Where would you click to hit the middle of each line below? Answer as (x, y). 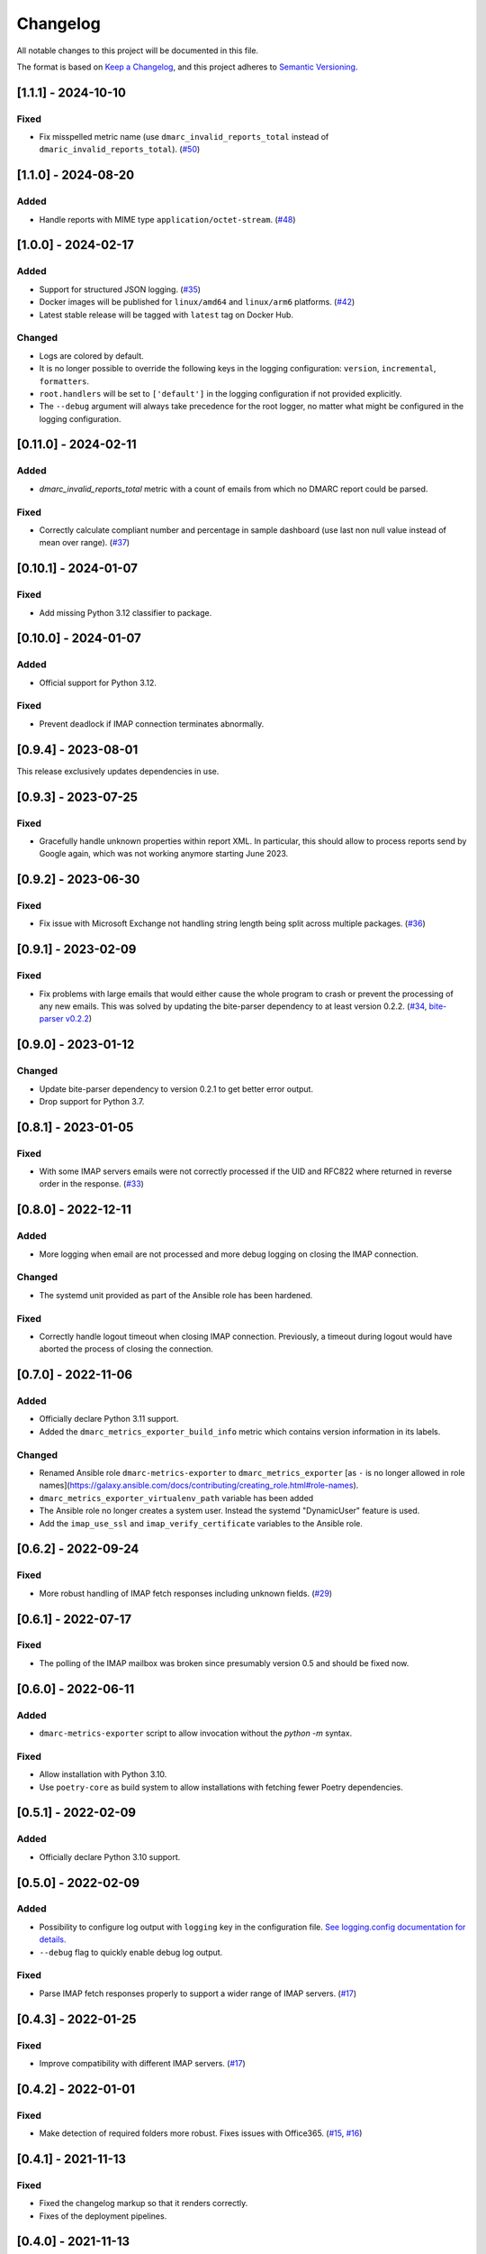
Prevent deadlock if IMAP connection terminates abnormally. (152, 724)
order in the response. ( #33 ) (91, 1184)
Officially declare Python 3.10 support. (110, 1856)
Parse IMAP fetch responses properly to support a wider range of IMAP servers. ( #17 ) (198, 1993)
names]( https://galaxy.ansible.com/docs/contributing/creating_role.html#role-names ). (199, 1485)
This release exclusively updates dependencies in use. (118, 771)
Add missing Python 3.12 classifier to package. (126, 612)
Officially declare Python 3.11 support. (109, 1419)
